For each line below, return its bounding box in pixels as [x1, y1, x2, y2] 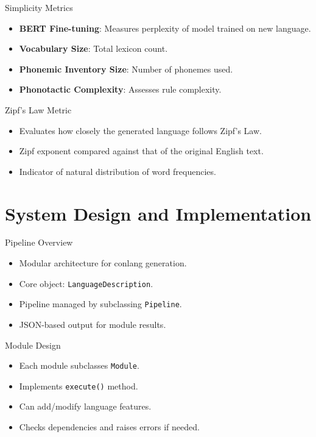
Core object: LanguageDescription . [19, 277, 153, 290]
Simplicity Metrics [5, 1, 73, 13]
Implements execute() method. [19, 379, 138, 392]
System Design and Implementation [5, 201, 312, 226]
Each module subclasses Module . [19, 359, 139, 372]
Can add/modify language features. [19, 400, 152, 413]
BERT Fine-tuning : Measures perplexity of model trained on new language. [19, 21, 311, 34]
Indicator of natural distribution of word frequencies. [19, 165, 216, 177]
